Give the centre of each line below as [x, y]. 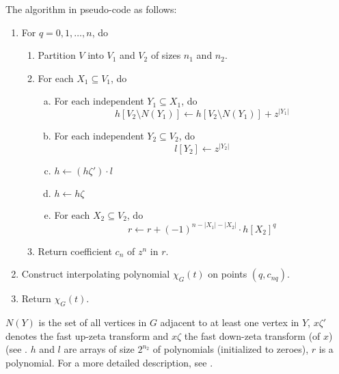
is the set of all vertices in [93, 322]
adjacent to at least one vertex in [230, 322]
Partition [57, 55]
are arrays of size [99, 349]
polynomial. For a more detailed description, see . [109, 362]
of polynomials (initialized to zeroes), [231, 349]
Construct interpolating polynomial [96, 274]
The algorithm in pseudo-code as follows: [91, 9]
